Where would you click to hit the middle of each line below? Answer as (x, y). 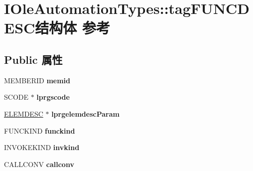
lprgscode (53, 97)
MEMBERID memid (37, 80)
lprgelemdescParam (85, 113)
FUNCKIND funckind (40, 130)
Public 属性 (33, 59)
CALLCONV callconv (39, 164)
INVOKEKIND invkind (42, 147)
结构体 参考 (73, 28)
